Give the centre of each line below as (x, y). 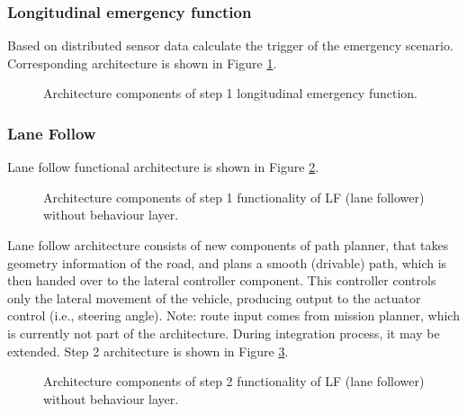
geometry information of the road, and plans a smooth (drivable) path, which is (227, 262)
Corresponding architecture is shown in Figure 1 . (142, 63)
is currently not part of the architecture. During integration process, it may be (224, 333)
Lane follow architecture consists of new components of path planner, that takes (228, 245)
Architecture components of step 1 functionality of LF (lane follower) (234, 197)
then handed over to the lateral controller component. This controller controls (222, 280)
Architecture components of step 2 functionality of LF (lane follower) (234, 381)
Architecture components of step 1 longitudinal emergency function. (231, 93)
